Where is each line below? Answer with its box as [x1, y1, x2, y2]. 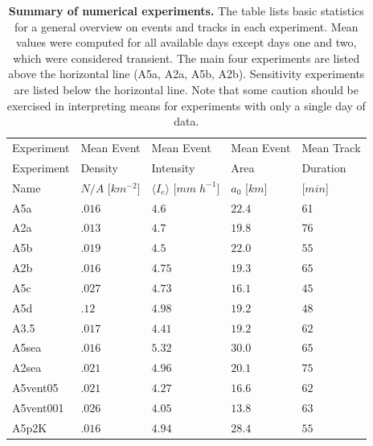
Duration [301, 159, 346, 176]
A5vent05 [12, 379, 59, 396]
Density [80, 159, 118, 176]
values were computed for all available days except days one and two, [16, 34, 357, 51]
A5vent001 [12, 399, 64, 415]
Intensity [151, 159, 195, 176]
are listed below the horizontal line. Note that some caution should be [14, 81, 359, 97]
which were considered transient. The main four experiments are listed [13, 49, 360, 66]
